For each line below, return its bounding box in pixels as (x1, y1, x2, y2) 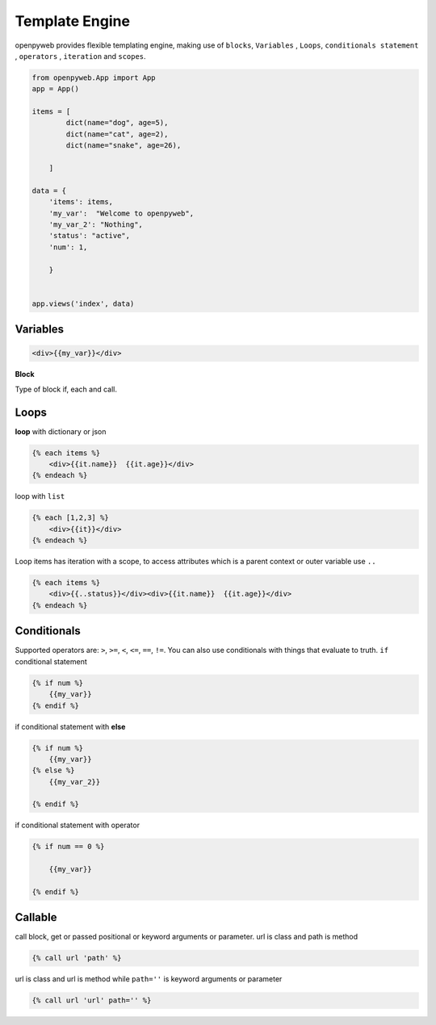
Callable (15, 910, 57, 924)
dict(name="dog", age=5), (65, 118, 169, 128)
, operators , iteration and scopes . (15, 51, 146, 61)
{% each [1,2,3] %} (31, 513, 109, 522)
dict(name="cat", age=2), (65, 129, 169, 139)
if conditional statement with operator (15, 820, 140, 830)
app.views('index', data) (31, 299, 135, 308)
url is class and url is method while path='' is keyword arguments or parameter (15, 974, 283, 984)
